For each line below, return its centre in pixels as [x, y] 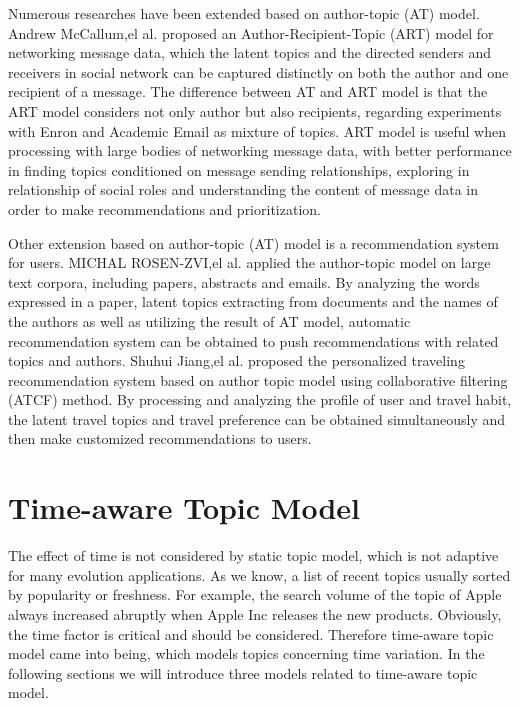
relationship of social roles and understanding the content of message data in [243, 189]
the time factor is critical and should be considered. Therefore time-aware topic [251, 633]
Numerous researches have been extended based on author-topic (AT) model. [244, 13]
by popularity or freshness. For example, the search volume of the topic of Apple [255, 594]
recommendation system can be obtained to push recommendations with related [253, 340]
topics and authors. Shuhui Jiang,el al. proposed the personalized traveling [236, 360]
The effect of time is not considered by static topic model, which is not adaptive [253, 555]
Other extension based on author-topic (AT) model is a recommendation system [253, 242]
